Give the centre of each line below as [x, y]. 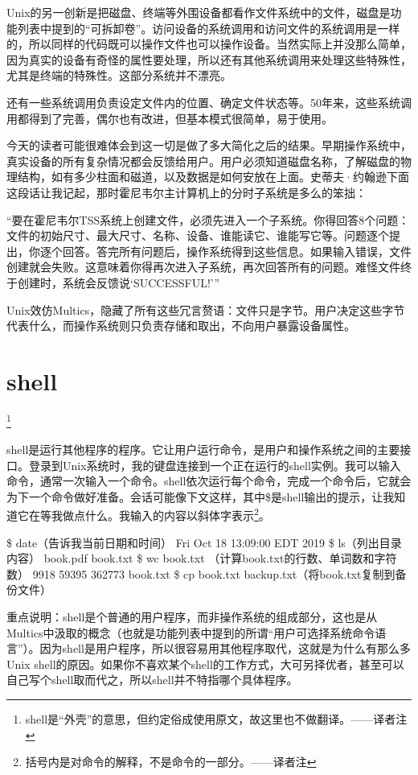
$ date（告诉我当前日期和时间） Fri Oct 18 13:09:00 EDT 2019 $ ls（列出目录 [204, 542]
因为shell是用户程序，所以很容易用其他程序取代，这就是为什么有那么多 [225, 648]
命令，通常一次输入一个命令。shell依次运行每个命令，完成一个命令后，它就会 [209, 481]
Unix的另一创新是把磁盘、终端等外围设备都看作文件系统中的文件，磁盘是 [199, 12]
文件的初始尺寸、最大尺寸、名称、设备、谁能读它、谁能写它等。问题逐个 [198, 235]
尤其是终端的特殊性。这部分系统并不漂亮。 [119, 75]
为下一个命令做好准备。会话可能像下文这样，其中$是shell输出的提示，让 [195, 496]
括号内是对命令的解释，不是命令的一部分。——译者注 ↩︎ [171, 762]
